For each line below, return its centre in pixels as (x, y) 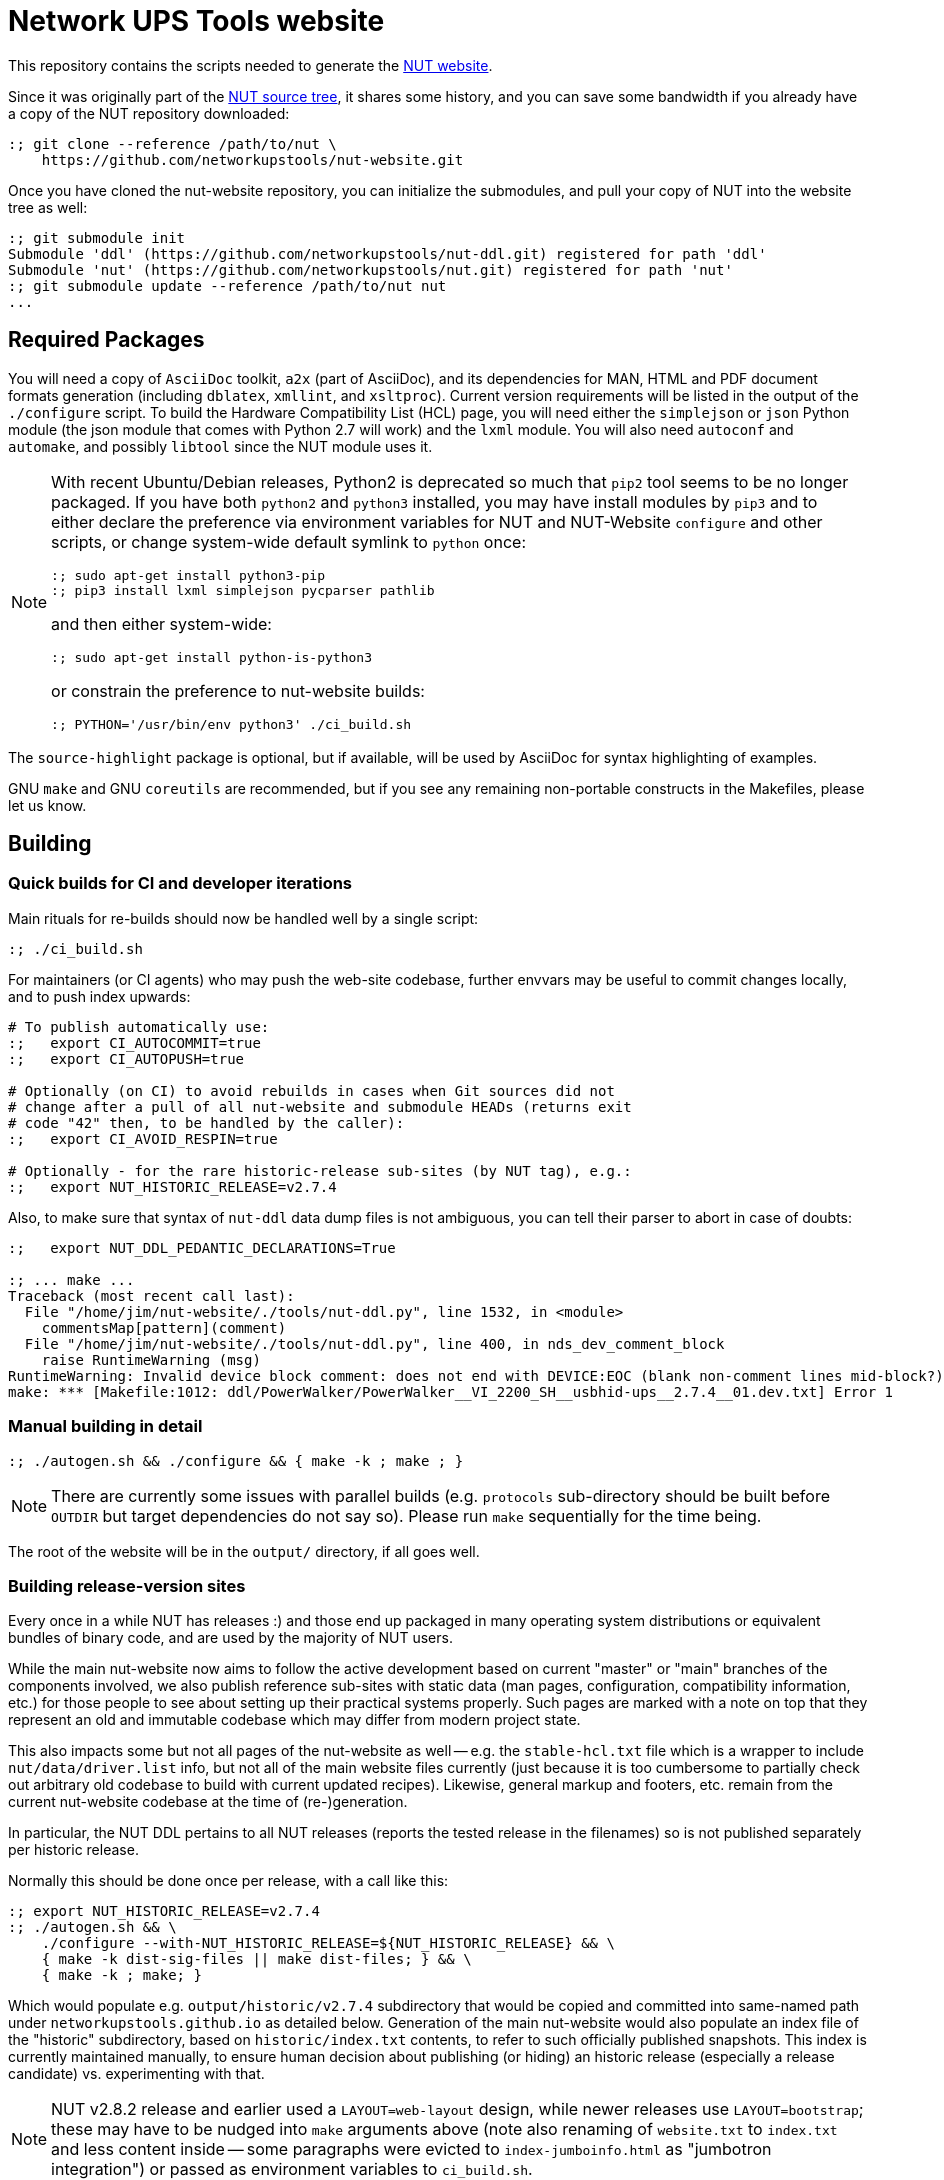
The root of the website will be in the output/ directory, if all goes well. (244, 1551)
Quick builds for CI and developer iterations (180, 883)
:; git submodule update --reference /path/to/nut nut (227, 285)
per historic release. (73, 1850)
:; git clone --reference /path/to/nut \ (172, 143)
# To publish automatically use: (139, 1026)
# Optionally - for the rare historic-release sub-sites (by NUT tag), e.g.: (320, 1170)
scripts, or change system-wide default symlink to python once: (288, 541)
